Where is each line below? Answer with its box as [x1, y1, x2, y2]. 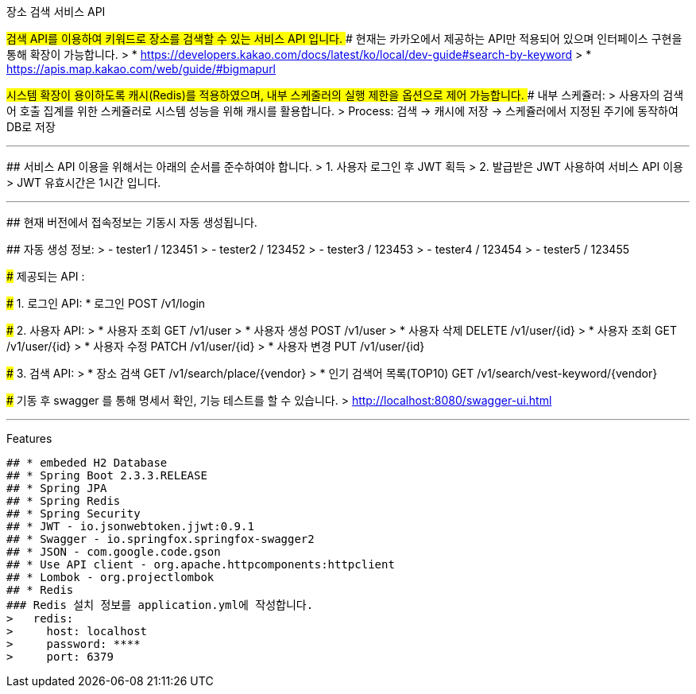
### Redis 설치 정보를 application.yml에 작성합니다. [6, 599, 314, 611]
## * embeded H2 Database [6, 456, 168, 469]
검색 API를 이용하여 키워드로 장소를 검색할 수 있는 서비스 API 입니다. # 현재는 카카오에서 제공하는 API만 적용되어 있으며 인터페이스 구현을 [6, 32, 682, 45]
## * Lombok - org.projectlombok [6, 571, 215, 584]
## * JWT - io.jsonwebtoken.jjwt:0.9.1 [6, 520, 254, 533]
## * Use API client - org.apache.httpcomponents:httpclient [6, 558, 395, 571]
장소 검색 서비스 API [6, 5, 106, 18]
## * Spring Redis [6, 494, 121, 507]
